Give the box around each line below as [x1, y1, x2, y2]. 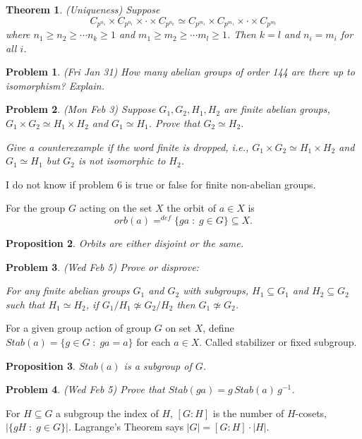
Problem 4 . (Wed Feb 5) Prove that [6, 382, 165, 397]
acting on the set [79, 200, 152, 215]
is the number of [212, 405, 284, 420]
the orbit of [167, 200, 216, 215]
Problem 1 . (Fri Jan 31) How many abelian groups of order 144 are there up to [6, 64, 355, 79]
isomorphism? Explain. [6, 78, 104, 92]
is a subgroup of [123, 358, 192, 373]
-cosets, [295, 405, 327, 420]
